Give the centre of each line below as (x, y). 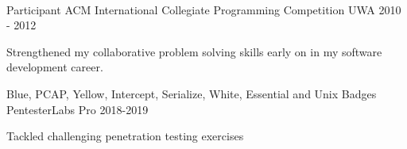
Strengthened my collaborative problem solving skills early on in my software (194, 51)
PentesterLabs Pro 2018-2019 (78, 109)
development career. (55, 67)
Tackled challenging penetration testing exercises (125, 136)
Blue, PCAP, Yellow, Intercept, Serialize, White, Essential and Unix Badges (192, 93)
